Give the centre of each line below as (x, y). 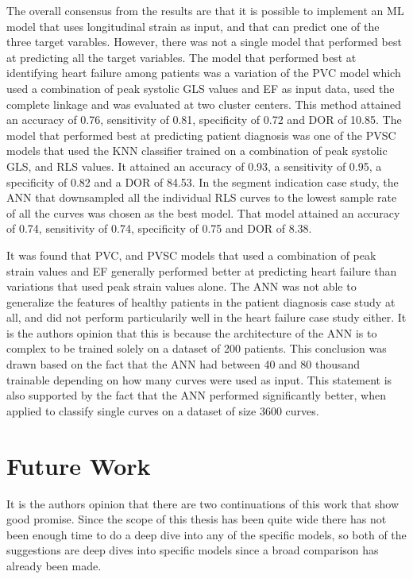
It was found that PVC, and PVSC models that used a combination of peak (191, 255)
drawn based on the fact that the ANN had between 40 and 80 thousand (183, 364)
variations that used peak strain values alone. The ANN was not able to (181, 286)
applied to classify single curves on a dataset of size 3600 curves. (163, 410)
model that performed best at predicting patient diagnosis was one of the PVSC (201, 135)
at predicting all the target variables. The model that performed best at (181, 57)
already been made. (54, 565)
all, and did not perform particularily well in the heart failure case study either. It (206, 317)
